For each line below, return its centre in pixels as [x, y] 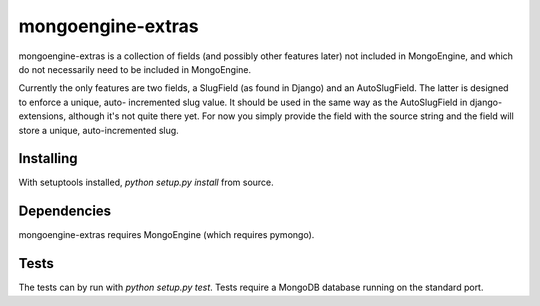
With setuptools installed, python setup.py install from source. [146, 182]
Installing [48, 158]
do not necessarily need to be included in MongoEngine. [135, 69]
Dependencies [65, 211]
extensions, [42, 116]
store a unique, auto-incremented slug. [98, 130]
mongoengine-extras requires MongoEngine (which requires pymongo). [166, 235]
